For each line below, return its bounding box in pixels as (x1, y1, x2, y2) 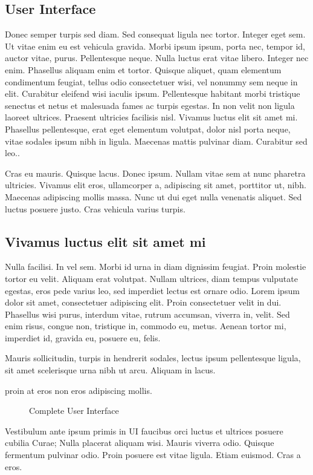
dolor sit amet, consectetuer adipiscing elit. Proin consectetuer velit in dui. (5, 296, 282, 309)
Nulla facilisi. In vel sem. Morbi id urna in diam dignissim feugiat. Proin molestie (5, 260, 306, 273)
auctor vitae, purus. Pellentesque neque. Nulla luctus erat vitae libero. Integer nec (5, 51, 309, 64)
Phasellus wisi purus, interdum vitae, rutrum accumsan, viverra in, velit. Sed (5, 307, 290, 320)
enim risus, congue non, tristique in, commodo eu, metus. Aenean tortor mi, (5, 319, 286, 332)
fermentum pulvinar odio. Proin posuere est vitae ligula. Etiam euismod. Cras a (5, 448, 301, 461)
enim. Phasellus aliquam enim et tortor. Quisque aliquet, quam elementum (5, 63, 282, 76)
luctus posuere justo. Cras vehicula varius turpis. (5, 202, 186, 215)
